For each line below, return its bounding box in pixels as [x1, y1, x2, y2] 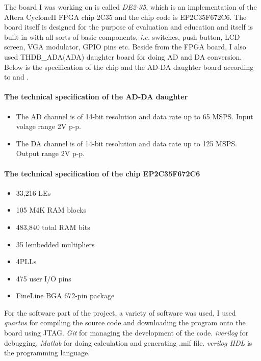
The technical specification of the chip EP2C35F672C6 [4, 168, 200, 178]
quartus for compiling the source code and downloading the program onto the [4, 317, 246, 328]
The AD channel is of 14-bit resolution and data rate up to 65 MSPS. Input [16, 111, 253, 121]
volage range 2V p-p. [16, 121, 82, 132]
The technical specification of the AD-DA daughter [4, 91, 188, 102]
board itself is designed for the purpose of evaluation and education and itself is [4, 21, 253, 32]
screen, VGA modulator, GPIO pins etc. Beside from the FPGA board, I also [4, 41, 246, 52]
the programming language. [4, 347, 90, 358]
